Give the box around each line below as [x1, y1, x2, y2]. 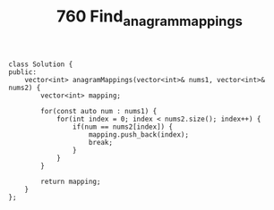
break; [88, 138, 114, 147]
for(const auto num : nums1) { [40, 106, 158, 115]
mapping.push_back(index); [88, 130, 190, 139]
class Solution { [8, 60, 73, 69]
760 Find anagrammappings [56, 6, 243, 29]
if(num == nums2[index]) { [72, 122, 174, 131]
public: [8, 67, 38, 77]
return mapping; [40, 177, 101, 186]
